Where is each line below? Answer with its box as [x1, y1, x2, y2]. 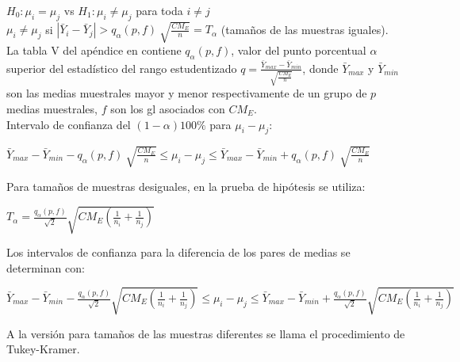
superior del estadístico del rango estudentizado [6, 59, 237, 76]
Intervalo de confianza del [6, 116, 131, 132]
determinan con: [6, 259, 85, 276]
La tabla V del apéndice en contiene [6, 42, 182, 59]
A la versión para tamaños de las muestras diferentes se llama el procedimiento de [6, 325, 405, 341]
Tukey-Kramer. [6, 341, 80, 357]
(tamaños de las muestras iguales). [220, 21, 389, 37]
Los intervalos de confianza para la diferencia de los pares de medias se [6, 244, 351, 261]
